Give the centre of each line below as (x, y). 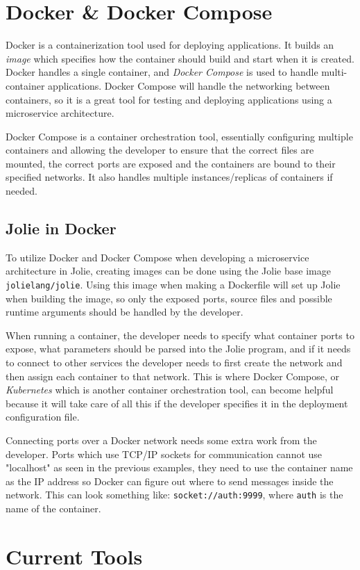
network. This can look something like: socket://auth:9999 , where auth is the (174, 495)
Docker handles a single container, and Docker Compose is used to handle (162, 72)
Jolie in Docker (61, 228)
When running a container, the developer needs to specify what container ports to (180, 335)
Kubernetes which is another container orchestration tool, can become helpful (170, 390)
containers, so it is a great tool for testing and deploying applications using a (169, 99)
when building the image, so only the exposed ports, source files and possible (169, 298)
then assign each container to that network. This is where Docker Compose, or (172, 376)
